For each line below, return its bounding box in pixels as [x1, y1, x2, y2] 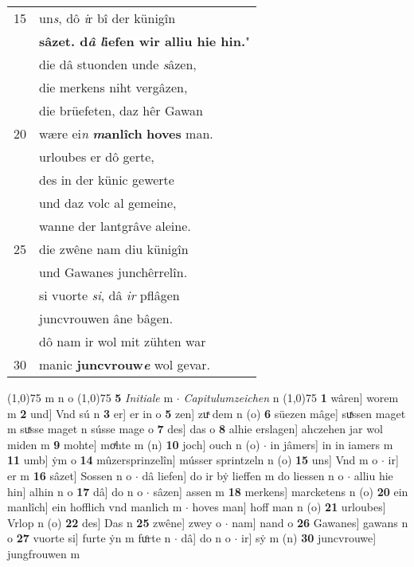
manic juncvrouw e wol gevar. [39, 355, 210, 373]
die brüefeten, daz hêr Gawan [39, 101, 204, 119]
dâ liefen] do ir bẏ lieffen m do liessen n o [142, 467, 344, 483]
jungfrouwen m [7, 545, 80, 561]
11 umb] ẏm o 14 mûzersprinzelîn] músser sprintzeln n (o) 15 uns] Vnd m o [7, 452, 378, 468]
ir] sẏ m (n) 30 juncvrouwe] [241, 530, 377, 546]
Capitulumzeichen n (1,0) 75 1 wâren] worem [183, 389, 399, 405]
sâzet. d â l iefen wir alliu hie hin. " [39, 32, 251, 50]
